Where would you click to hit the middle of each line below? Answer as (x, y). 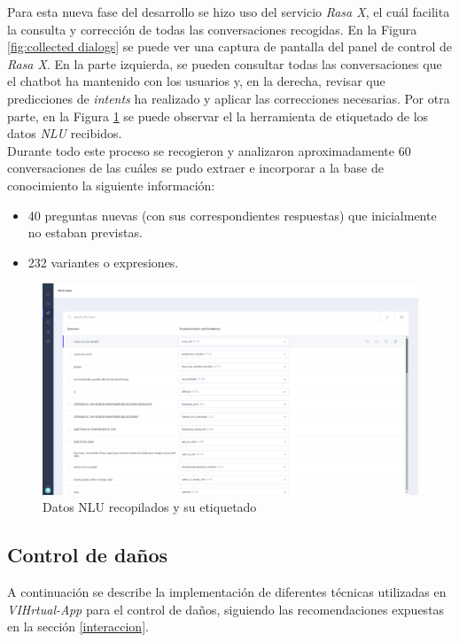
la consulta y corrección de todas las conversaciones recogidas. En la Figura (212, 29)
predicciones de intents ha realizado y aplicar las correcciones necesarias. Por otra (229, 98)
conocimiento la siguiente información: (111, 185)
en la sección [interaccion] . (78, 627)
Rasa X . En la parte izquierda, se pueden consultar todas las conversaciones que (225, 63)
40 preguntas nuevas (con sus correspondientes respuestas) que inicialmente (232, 215)
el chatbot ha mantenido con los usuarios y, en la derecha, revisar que (196, 81)
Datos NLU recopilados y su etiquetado (150, 507)
